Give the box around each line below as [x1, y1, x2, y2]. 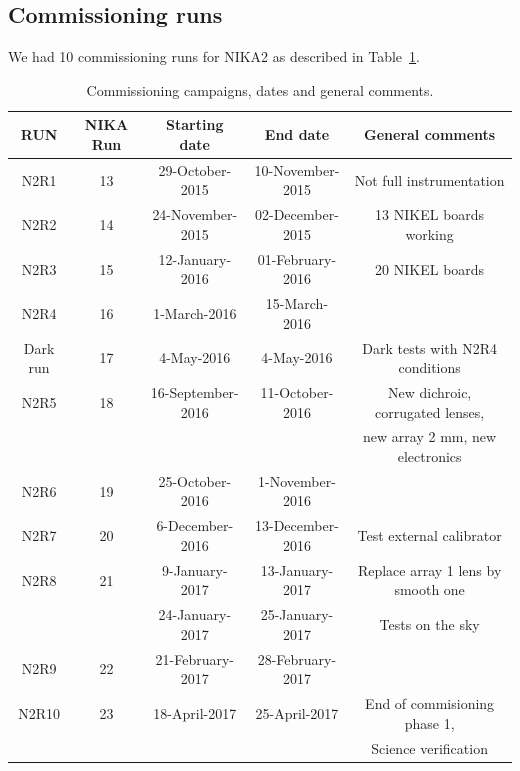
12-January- [158, 248, 232, 269]
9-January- [162, 559, 228, 580]
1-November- [258, 470, 336, 491]
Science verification [371, 737, 488, 758]
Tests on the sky [379, 614, 480, 634]
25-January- [260, 604, 334, 625]
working [405, 223, 454, 244]
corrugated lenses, [375, 401, 485, 422]
